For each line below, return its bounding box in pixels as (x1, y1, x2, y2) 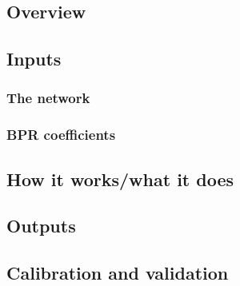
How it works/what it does (6, 166, 234, 191)
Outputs (6, 213, 76, 238)
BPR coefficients (6, 125, 116, 145)
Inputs (6, 46, 62, 71)
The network (6, 88, 90, 108)
